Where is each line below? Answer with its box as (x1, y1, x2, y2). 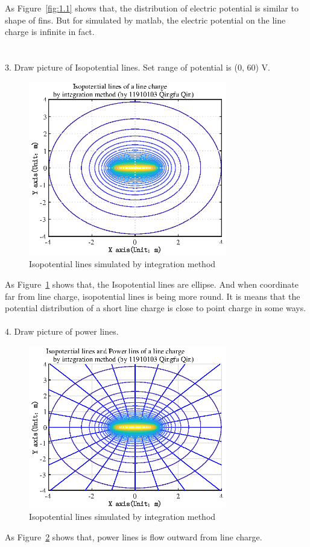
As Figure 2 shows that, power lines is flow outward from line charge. (5, 530, 262, 543)
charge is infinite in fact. (5, 25, 95, 38)
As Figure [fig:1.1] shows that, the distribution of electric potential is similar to (5, 2, 299, 14)
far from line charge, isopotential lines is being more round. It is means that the (5, 289, 300, 302)
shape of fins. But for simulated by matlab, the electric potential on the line (5, 13, 286, 26)
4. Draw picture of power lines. (5, 325, 119, 338)
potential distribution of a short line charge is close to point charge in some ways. (5, 302, 306, 314)
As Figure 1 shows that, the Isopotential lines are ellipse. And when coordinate (5, 277, 299, 290)
